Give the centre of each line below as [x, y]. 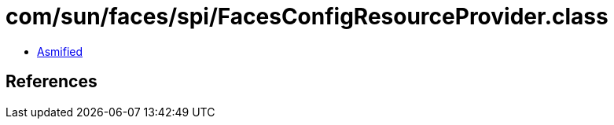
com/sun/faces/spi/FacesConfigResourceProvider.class [307, 17]
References [51, 82]
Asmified [60, 51]
